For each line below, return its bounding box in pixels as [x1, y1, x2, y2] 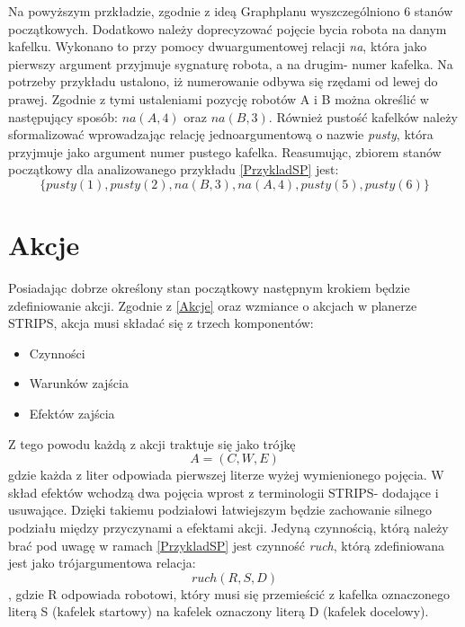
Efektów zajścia [29, 404, 115, 423]
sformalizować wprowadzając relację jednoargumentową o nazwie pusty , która [8, 125, 434, 144]
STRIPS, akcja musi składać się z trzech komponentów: [8, 313, 314, 332]
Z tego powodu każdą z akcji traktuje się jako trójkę [8, 434, 296, 453]
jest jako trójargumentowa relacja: [8, 553, 196, 572]
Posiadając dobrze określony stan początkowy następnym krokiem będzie [8, 278, 410, 297]
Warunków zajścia [29, 374, 129, 393]
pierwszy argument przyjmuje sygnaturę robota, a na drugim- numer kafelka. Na [8, 54, 453, 73]
